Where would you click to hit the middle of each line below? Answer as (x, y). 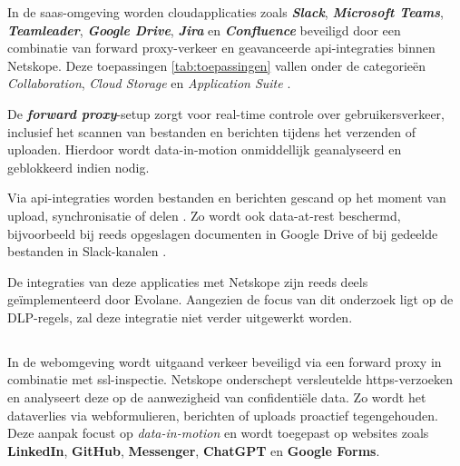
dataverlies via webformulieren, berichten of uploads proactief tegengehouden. (223, 415)
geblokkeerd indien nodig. (78, 167)
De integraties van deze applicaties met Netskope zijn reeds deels (188, 281)
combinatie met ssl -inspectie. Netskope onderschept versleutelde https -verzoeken (230, 379)
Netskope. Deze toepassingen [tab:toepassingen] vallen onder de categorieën (217, 65)
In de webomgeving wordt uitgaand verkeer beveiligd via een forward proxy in (225, 361)
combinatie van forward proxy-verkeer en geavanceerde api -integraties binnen (221, 48)
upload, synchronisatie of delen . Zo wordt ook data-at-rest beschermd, (204, 215)
